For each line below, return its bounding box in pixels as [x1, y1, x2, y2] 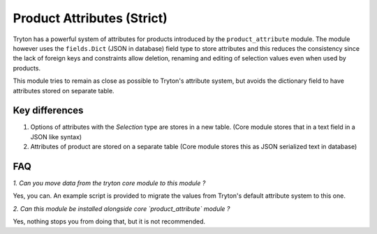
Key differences [13, 104, 84, 116]
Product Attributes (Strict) [13, 10, 168, 26]
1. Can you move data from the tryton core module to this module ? [13, 179, 206, 187]
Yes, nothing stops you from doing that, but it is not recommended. [13, 217, 206, 226]
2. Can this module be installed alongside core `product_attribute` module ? [13, 204, 230, 212]
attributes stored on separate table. [13, 86, 114, 95]
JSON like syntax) [30, 132, 82, 141]
